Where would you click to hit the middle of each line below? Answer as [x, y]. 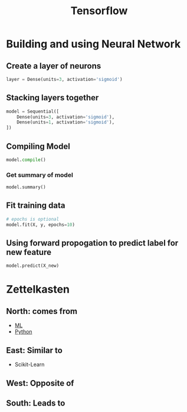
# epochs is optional [33, 219]
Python [23, 332]
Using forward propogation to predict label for [92, 243]
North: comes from [42, 311]
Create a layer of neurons [54, 66]
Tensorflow [99, 11]
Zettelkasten [38, 290]
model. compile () [26, 160]
